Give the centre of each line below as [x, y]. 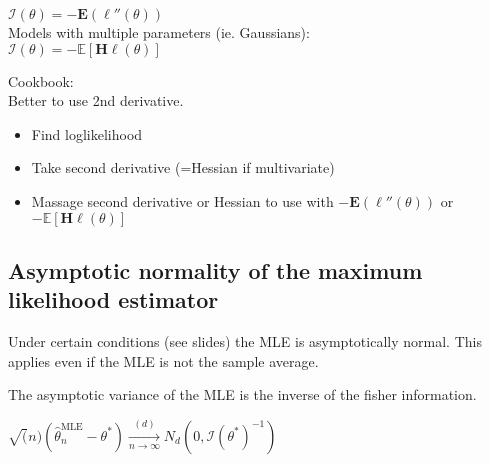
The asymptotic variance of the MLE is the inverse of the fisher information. [242, 394]
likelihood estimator [113, 299]
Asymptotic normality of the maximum [215, 269]
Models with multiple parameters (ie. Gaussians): [159, 32]
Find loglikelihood [87, 133]
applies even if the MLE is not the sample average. [163, 360]
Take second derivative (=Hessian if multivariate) [183, 167]
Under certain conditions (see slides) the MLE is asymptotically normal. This [245, 341]
